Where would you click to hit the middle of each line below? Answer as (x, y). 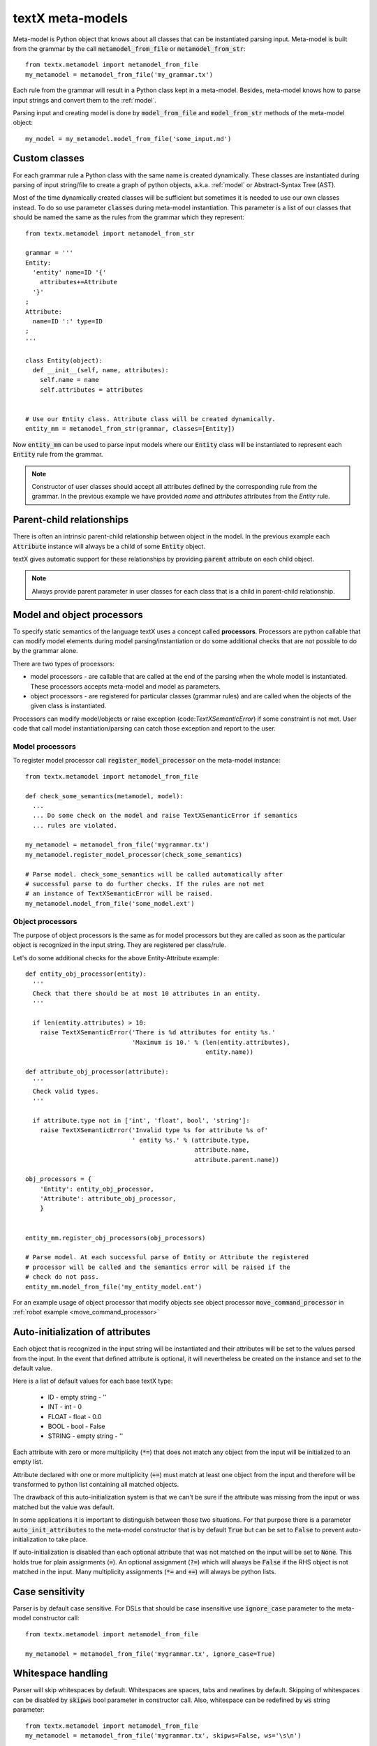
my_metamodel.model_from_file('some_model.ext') (110, 903)
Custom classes (49, 158)
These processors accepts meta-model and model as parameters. (126, 686)
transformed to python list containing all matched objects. (96, 1484)
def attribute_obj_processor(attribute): (97, 1072)
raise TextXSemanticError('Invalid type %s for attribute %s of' (154, 1130)
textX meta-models (71, 18)
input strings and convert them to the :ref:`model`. (85, 100)
